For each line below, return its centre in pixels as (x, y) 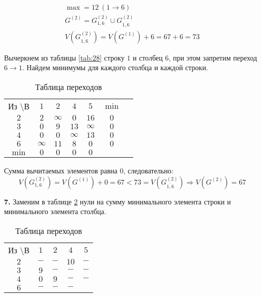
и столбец (148, 57)
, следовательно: (148, 171)
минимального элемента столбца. (55, 211)
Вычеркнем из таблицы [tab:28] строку (64, 57)
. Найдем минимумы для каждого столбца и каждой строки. (115, 67)
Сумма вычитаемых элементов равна (61, 171)
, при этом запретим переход (213, 57)
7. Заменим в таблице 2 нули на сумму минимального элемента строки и (118, 201)
